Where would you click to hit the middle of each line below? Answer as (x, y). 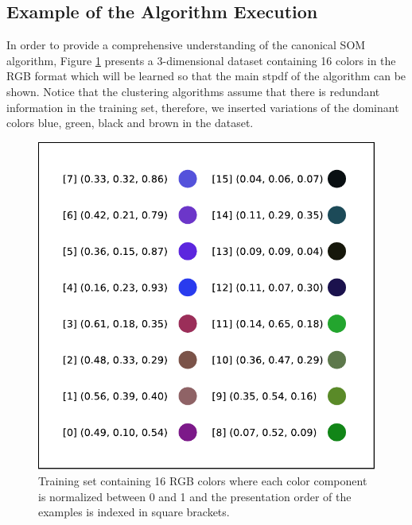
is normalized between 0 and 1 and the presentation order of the (195, 496)
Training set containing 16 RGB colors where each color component (203, 481)
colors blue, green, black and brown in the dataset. (130, 123)
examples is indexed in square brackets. (134, 512)
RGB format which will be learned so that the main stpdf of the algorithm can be (206, 76)
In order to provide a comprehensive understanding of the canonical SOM (186, 45)
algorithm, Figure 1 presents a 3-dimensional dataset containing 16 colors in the (201, 60)
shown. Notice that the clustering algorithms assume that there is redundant (193, 91)
